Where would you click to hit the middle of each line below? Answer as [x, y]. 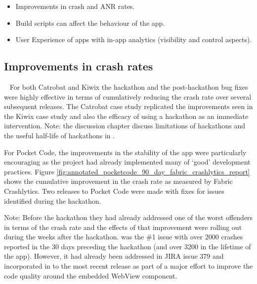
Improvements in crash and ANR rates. [75, 6]
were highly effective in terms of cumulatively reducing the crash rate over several [128, 96]
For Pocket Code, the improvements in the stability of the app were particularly [125, 152]
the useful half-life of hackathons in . [60, 135]
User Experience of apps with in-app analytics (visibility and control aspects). [134, 39]
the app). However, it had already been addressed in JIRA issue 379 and [114, 256]
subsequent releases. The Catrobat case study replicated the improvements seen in [128, 106]
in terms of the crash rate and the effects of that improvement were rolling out [123, 227]
